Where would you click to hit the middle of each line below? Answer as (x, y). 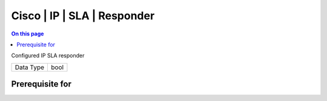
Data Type (30, 67)
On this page (28, 34)
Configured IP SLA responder (48, 56)
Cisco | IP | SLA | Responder (83, 16)
